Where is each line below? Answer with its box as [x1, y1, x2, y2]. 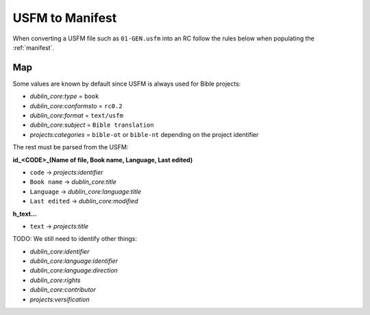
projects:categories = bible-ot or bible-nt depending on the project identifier [29, 130, 259, 138]
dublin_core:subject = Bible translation [29, 121, 154, 129]
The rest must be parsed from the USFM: [12, 143, 129, 151]
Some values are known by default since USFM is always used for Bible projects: [12, 79, 241, 88]
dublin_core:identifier [29, 247, 90, 255]
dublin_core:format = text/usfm [29, 112, 123, 120]
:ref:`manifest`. [12, 43, 55, 51]
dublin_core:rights [29, 276, 81, 284]
